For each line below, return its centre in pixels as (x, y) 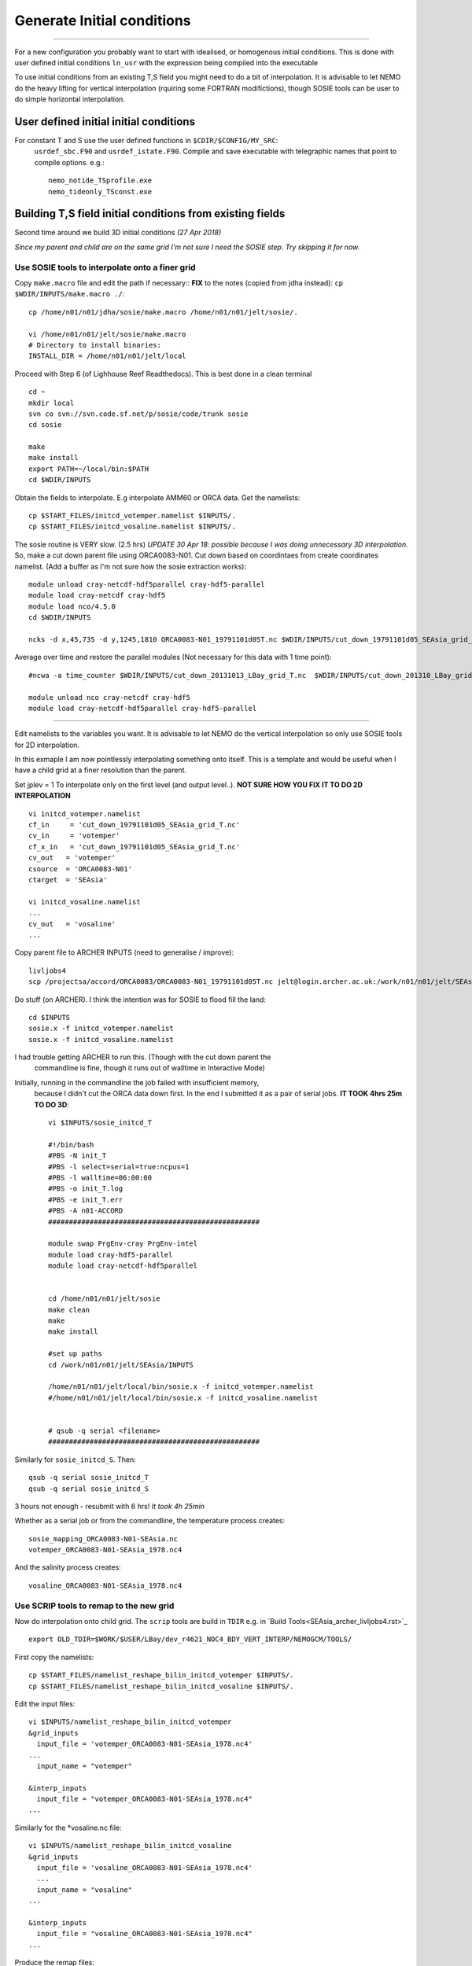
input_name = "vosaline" (85, 1890)
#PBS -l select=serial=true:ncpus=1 (119, 1167)
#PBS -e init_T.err (86, 1200)
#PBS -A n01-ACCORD (86, 1211)
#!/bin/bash (71, 1145)
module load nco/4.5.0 (72, 606)
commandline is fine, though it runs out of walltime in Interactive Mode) (149, 1068)
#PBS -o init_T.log (86, 1189)
